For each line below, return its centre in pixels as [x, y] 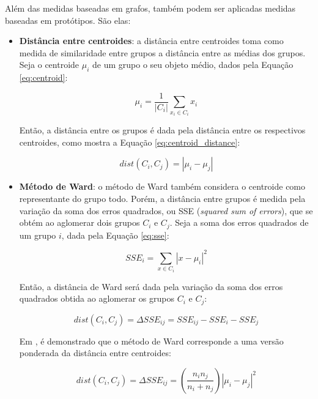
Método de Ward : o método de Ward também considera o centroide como [162, 186]
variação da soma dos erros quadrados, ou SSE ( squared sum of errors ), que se [166, 210]
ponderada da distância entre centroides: [95, 353]
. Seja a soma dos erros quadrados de [239, 222]
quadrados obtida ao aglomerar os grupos [97, 298]
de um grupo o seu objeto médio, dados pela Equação [193, 65]
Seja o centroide [49, 65]
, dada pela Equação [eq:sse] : [115, 235]
